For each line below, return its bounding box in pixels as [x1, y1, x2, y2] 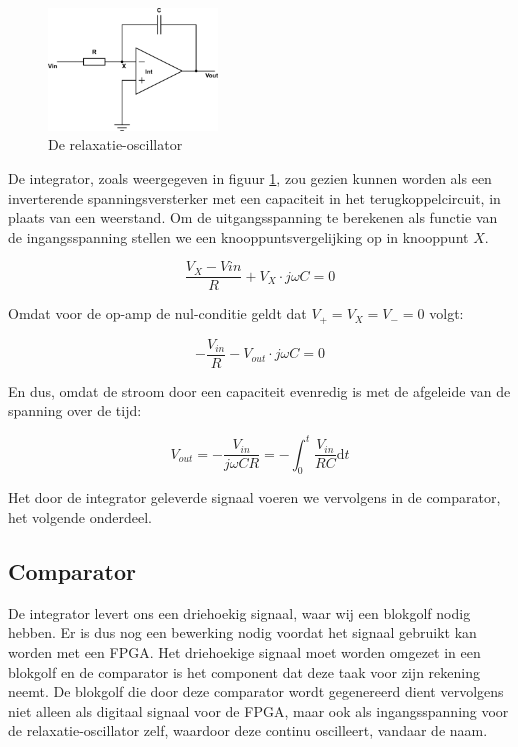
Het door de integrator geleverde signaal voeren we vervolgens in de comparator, [8, 487, 501, 508]
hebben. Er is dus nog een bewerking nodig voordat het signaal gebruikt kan [8, 622, 477, 643]
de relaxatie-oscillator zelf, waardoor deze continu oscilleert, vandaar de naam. [8, 720, 488, 741]
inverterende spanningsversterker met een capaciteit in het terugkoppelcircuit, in [8, 187, 501, 208]
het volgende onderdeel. [8, 506, 152, 527]
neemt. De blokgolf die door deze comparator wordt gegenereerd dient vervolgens [8, 681, 504, 702]
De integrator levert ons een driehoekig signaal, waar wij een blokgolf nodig [8, 602, 471, 623]
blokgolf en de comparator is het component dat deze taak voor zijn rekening [8, 661, 480, 682]
